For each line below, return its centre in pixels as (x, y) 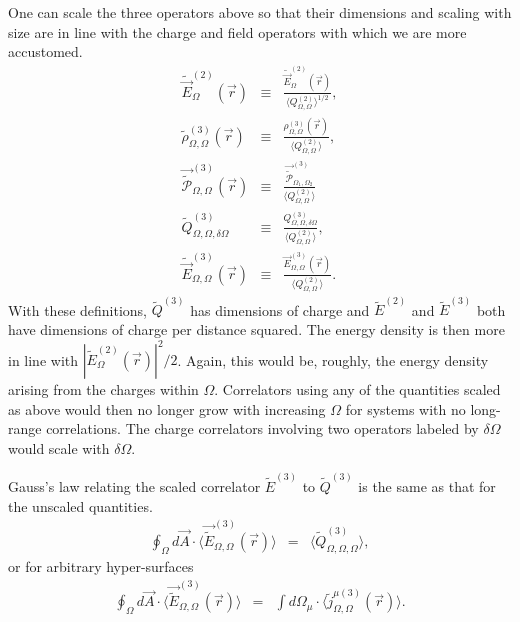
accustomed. (45, 51)
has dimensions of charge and (280, 309)
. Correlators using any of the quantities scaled (357, 389)
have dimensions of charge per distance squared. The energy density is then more (256, 328)
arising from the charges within (103, 389)
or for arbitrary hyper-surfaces (101, 565)
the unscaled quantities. (80, 505)
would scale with (59, 447)
